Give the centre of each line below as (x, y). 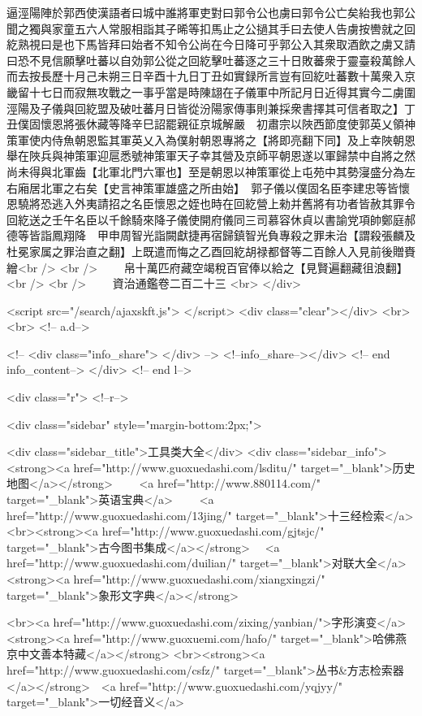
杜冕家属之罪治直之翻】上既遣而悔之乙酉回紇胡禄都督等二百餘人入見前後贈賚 (211, 251)
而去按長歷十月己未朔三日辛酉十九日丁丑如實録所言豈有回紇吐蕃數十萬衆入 (205, 76)
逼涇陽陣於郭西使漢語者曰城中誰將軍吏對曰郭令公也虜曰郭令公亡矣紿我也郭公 (211, 12)
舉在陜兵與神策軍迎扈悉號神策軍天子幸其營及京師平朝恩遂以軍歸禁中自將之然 (211, 156)
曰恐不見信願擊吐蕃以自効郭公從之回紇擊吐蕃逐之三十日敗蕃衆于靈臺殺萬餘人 (211, 60)
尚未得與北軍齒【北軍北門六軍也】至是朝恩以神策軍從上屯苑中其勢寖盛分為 (205, 171)
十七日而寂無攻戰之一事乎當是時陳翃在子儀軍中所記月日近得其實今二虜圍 (222, 91)
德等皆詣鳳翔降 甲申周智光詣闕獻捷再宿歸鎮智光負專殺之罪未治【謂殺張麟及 (211, 235)
